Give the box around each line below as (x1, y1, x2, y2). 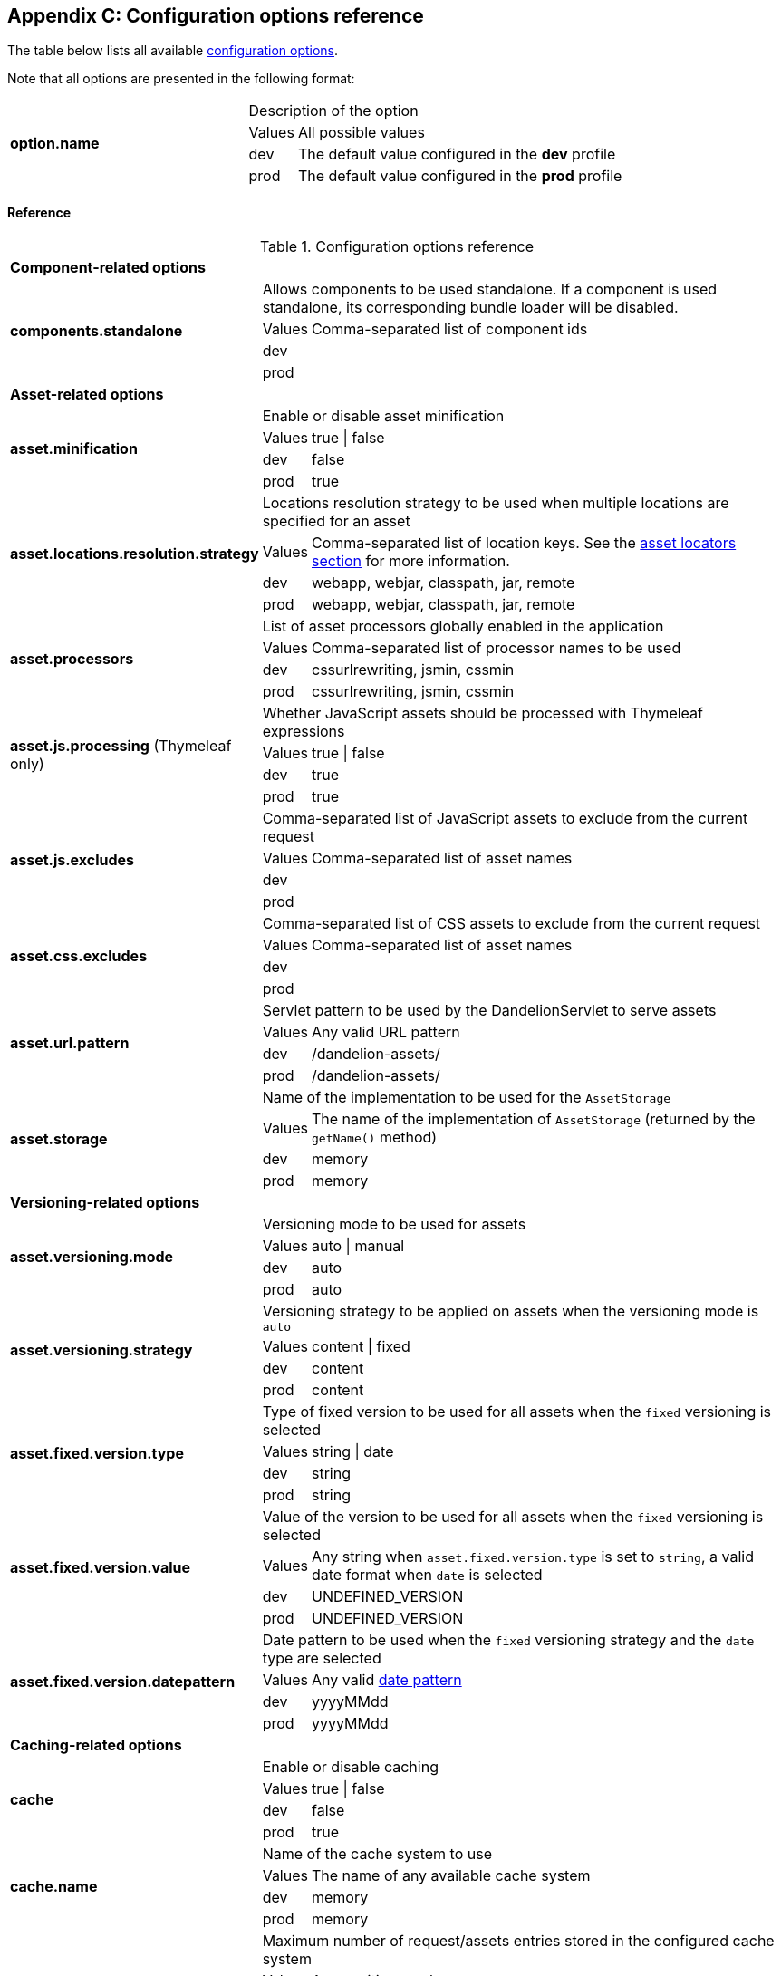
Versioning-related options (10, 1192, 200, 1211)
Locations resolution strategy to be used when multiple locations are (262, 493, 729, 512)
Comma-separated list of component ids (311, 319, 588, 338)
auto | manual (311, 1236, 405, 1255)
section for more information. (311, 551, 510, 570)
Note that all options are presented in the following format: (7, 71, 355, 87)
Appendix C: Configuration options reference (7, 5, 424, 27)
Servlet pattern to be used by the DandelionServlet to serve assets (262, 1000, 717, 1019)
